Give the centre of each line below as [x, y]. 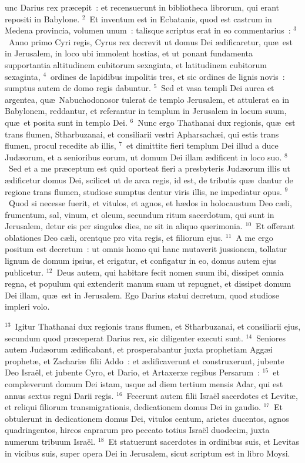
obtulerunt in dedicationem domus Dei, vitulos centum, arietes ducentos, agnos [147, 418]
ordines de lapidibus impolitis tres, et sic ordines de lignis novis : [168, 76]
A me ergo [254, 237]
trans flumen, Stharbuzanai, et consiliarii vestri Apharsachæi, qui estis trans [142, 134]
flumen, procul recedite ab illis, [61, 145]
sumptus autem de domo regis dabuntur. [78, 88]
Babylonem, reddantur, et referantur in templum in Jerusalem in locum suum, [146, 111]
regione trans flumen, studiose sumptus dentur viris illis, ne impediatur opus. [143, 191]
